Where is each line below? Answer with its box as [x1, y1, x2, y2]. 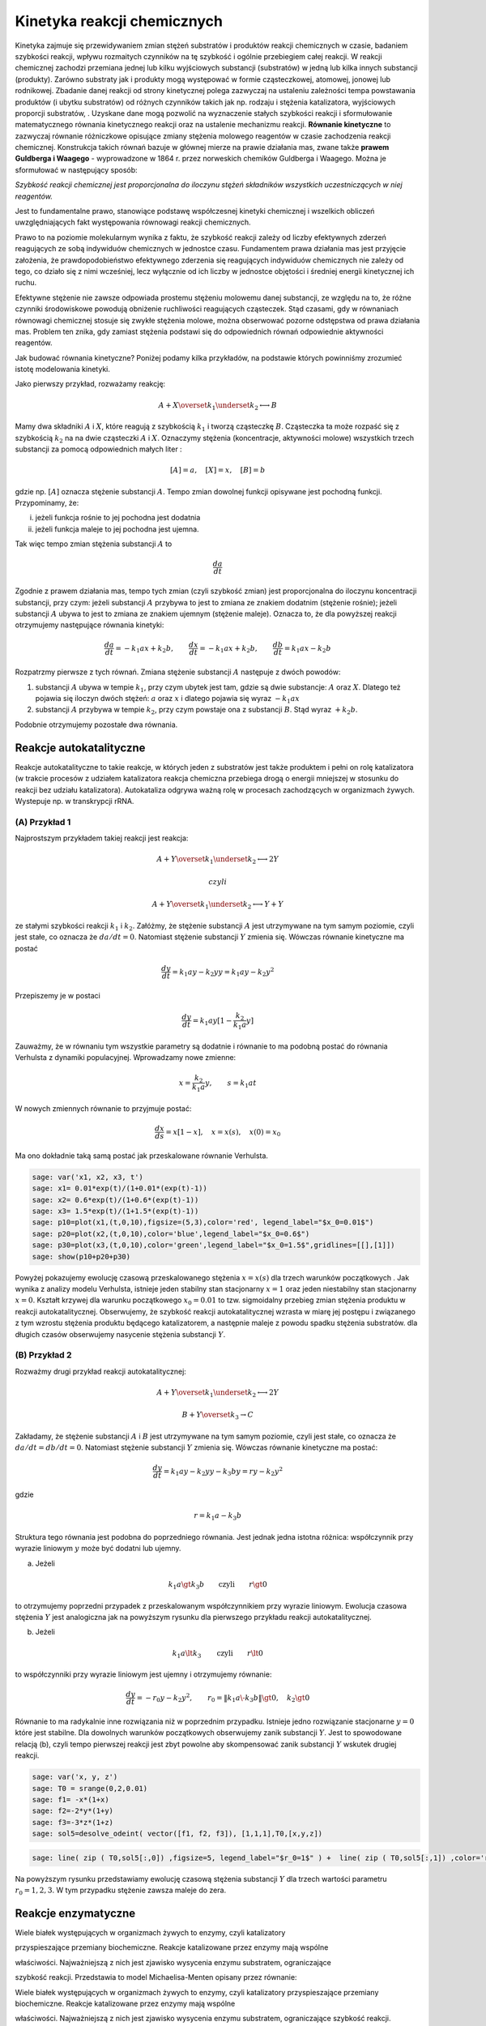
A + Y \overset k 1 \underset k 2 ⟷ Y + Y [151, 900, 283, 911]
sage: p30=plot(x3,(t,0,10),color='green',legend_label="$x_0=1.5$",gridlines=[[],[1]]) [32, 1241, 396, 1250]
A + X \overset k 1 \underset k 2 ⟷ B [158, 400, 277, 412]
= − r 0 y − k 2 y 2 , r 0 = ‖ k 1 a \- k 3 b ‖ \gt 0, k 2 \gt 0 [136, 1692, 310, 1704]
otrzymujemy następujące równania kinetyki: [15, 620, 164, 630]
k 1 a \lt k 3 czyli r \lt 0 [172, 1648, 263, 1660]
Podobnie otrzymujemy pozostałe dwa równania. [15, 720, 178, 729]
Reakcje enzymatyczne [15, 1906, 136, 1920]
